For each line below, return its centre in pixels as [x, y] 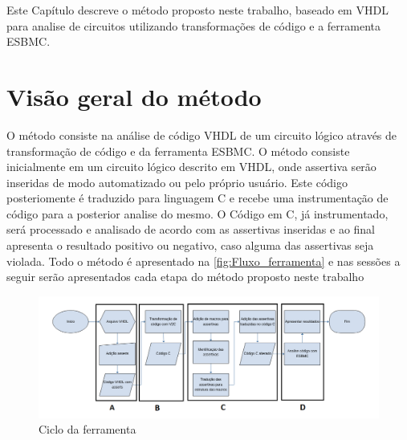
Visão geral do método [134, 96]
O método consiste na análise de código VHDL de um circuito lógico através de [202, 134]
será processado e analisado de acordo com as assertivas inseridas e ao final [191, 229]
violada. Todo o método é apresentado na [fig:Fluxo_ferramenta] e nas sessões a [203, 261]
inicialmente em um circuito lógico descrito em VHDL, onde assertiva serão [191, 167]
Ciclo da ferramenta [88, 429]
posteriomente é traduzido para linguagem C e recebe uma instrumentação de [197, 198]
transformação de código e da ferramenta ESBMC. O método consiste [178, 151]
